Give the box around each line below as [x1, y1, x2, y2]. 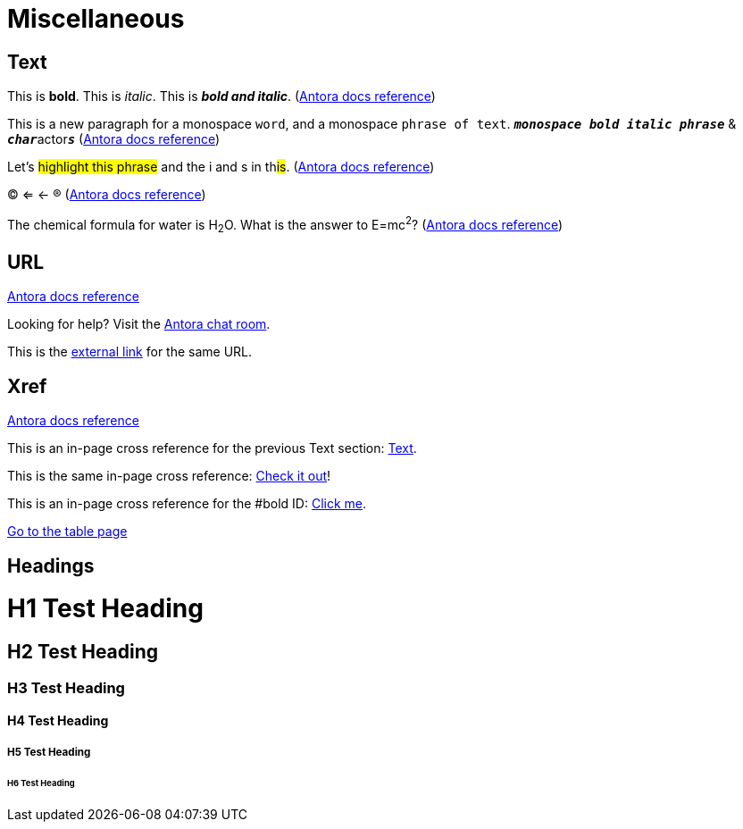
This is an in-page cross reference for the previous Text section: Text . [7, 440, 417, 456]
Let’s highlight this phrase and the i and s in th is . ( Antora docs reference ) [7, 159, 435, 175]
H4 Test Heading [7, 713, 109, 729]
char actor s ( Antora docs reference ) [7, 131, 221, 147]
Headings [7, 554, 95, 577]
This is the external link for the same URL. [7, 344, 253, 360]
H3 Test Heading [7, 678, 125, 697]
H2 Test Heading [7, 641, 159, 664]
